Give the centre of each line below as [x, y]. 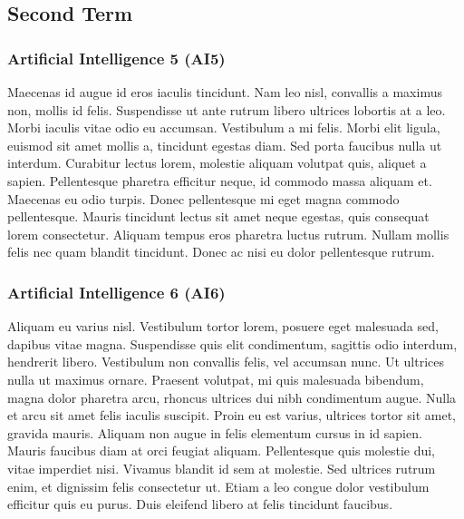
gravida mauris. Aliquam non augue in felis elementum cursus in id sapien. [215, 432]
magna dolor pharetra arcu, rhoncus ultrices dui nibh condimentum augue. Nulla [232, 397]
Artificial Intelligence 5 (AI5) [116, 58]
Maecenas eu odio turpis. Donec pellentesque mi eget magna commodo [203, 198]
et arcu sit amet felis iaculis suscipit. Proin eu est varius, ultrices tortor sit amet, [232, 415]
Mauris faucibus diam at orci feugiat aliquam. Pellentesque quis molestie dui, [222, 450]
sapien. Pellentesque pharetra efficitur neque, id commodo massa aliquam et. [220, 180]
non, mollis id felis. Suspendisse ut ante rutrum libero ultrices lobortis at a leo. [227, 109]
